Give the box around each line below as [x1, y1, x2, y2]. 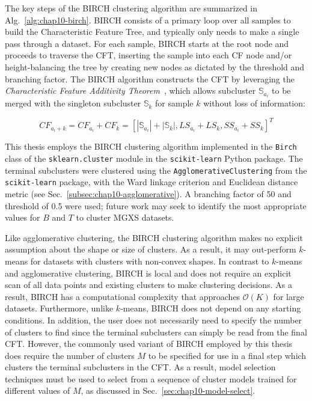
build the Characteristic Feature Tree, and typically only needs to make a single [5, 25, 299, 38]
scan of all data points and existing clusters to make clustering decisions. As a [5, 278, 292, 291]
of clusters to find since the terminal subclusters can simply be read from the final [5, 325, 307, 338]
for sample [155, 97, 194, 109]
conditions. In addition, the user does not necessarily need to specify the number [5, 313, 302, 326]
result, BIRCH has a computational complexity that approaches [5, 290, 240, 302]
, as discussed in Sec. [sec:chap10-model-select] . [81, 384, 255, 397]
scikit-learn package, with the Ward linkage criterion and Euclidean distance [5, 176, 298, 188]
